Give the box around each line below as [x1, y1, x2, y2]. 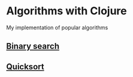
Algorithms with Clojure [6, 4, 127, 18]
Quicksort [6, 61, 44, 72]
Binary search [6, 41, 60, 51]
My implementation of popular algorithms [6, 24, 108, 31]
